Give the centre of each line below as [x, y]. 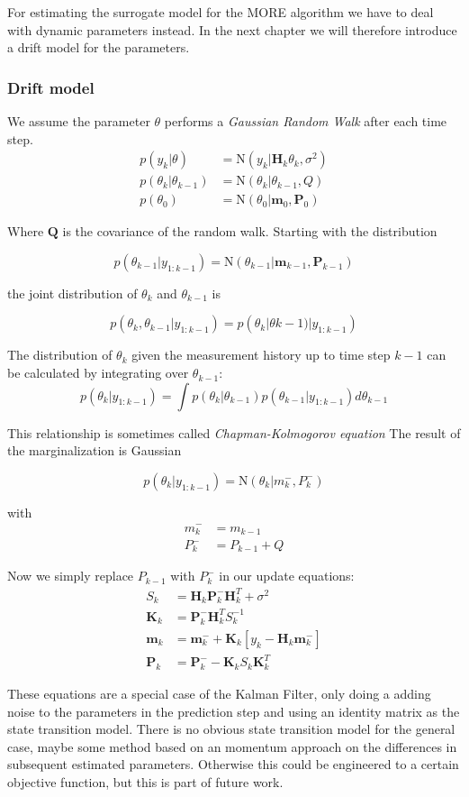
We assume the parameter [79, 121]
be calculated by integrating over [98, 373]
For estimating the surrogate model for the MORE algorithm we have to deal [221, 12]
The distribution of [60, 355]
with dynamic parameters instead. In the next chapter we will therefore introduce [232, 29]
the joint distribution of [72, 293]
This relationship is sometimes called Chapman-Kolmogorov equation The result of [234, 432]
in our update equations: [287, 576]
